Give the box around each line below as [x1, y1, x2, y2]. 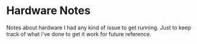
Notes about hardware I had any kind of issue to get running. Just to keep [6, 24, 192, 31]
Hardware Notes [6, 4, 91, 18]
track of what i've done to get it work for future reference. [6, 30, 151, 37]
